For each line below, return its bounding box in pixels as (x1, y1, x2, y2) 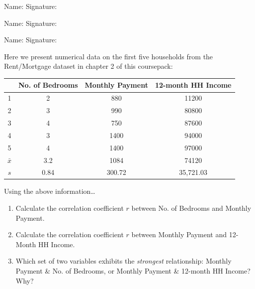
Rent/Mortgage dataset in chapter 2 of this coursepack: (4, 61, 173, 71)
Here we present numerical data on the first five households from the (4, 51, 213, 61)
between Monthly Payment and (131, 229, 227, 240)
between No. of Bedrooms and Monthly (131, 203, 252, 213)
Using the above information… (4, 186, 95, 196)
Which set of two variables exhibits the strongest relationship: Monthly (15, 256, 232, 266)
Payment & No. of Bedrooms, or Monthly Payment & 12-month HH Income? (15, 266, 251, 276)
